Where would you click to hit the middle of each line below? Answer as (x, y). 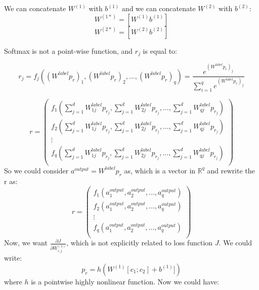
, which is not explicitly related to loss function (140, 243)
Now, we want (26, 243)
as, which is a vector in (160, 170)
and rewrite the (231, 170)
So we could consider (36, 170)
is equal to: (160, 50)
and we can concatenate (159, 8)
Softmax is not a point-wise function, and (69, 50)
